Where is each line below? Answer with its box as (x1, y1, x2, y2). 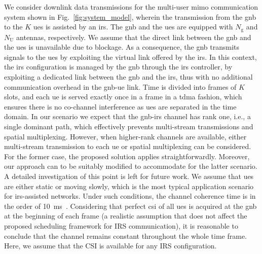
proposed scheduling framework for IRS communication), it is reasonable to (4, 220, 238, 231)
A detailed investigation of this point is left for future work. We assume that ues (4, 170, 254, 181)
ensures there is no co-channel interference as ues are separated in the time (4, 101, 237, 112)
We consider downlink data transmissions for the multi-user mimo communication (4, 2, 258, 12)
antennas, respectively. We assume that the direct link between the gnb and (16, 31, 251, 42)
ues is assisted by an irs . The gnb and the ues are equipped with (33, 21, 233, 32)
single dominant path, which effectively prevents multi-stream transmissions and (4, 121, 253, 131)
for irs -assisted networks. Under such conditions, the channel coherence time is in (4, 191, 256, 201)
